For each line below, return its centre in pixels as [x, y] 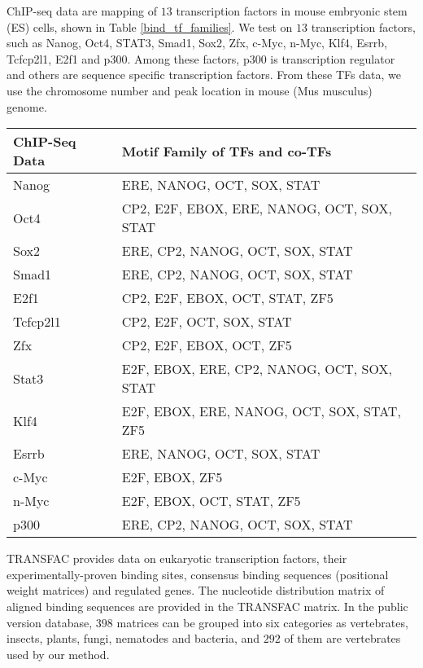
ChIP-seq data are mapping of [82, 11]
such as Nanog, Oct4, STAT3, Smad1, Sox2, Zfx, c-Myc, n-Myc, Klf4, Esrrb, [197, 43]
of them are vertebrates [342, 638]
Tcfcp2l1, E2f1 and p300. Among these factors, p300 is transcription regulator [201, 58]
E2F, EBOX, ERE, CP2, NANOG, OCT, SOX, [257, 369]
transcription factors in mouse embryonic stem [292, 11]
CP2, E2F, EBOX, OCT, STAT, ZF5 [227, 298]
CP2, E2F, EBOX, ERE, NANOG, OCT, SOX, [257, 209]
